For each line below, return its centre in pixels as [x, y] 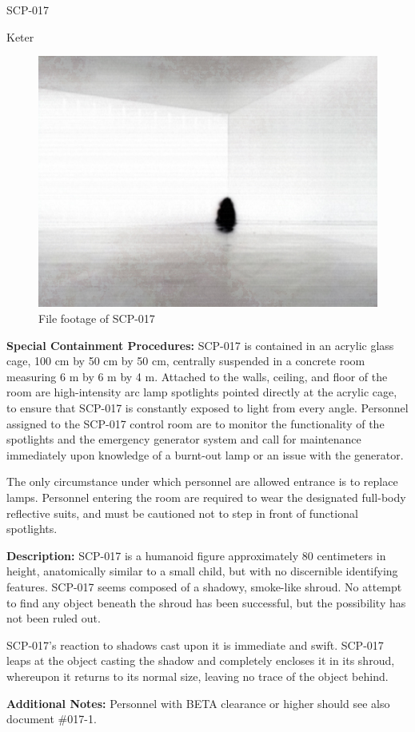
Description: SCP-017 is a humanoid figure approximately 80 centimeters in [196, 555]
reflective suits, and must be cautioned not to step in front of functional [182, 513]
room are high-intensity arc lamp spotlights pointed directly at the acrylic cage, [202, 392]
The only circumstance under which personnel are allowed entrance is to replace [202, 481]
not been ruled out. [54, 618]
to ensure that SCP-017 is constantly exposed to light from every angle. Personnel [207, 408]
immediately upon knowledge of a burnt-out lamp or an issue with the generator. [205, 454]
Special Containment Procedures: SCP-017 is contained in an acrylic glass [200, 345]
